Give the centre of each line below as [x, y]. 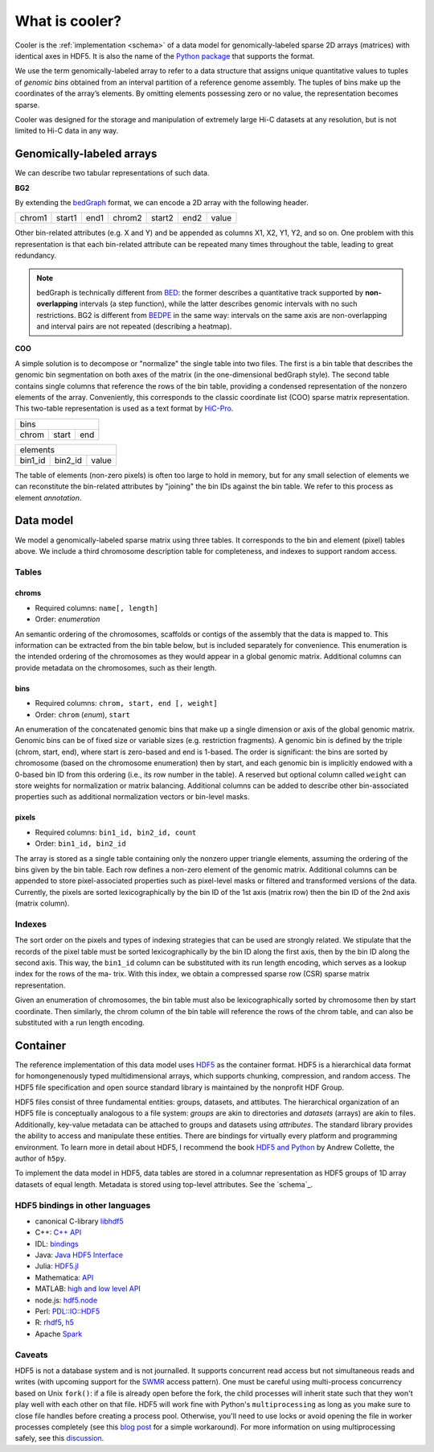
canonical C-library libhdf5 [79, 1221]
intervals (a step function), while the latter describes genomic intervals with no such [218, 304]
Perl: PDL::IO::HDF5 [68, 1311]
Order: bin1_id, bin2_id [80, 844]
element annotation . [48, 497]
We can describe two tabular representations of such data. [112, 173]
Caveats [31, 1355]
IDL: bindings [57, 1244]
